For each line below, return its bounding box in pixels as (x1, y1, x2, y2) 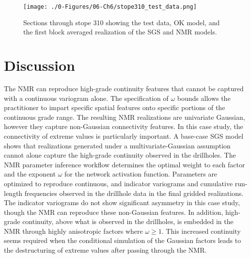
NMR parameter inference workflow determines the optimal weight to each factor (4, 159, 245, 169)
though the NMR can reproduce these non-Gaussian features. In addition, (4, 207, 223, 217)
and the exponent (4, 169, 56, 179)
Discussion (4, 55, 75, 75)
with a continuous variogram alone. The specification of (4, 93, 169, 103)
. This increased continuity (161, 226, 241, 236)
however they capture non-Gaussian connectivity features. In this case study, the (4, 121, 243, 131)
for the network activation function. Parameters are (64, 169, 218, 179)
